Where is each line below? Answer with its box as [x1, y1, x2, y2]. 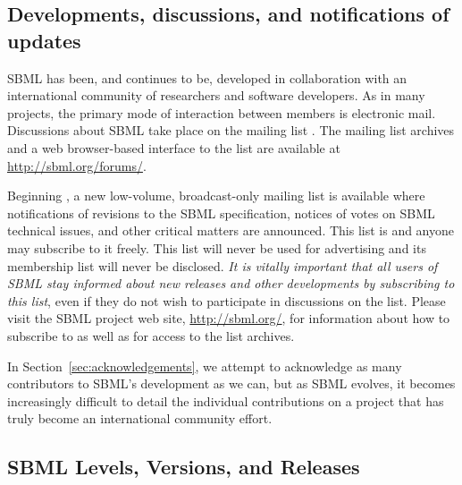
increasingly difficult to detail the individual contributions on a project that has [7, 391, 444, 410]
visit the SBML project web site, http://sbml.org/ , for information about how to [7, 309, 450, 328]
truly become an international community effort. [7, 409, 273, 428]
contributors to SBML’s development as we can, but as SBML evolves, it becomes [7, 374, 456, 393]
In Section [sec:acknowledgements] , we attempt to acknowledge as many [7, 356, 402, 375]
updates [7, 26, 81, 54]
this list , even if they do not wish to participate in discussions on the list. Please [7, 291, 446, 310]
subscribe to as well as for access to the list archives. [7, 326, 295, 345]
